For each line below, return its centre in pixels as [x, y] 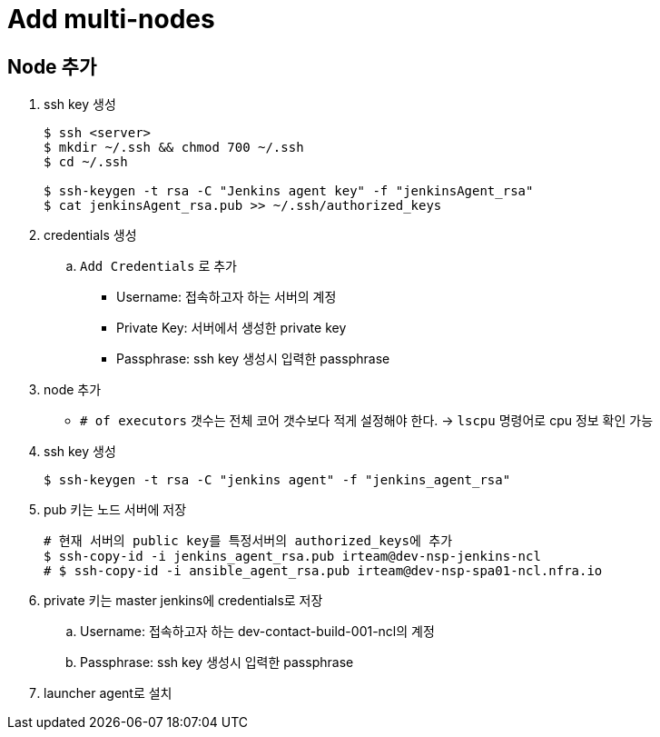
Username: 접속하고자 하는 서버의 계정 [227, 297]
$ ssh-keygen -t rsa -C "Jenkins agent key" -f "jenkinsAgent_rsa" [289, 191]
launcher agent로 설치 [108, 693]
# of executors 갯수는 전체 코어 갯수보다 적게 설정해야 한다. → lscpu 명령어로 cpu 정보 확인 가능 [367, 421]
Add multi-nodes [111, 19]
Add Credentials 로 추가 [158, 266]
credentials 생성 [90, 235]
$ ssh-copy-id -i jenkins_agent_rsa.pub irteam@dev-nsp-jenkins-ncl [292, 557]
